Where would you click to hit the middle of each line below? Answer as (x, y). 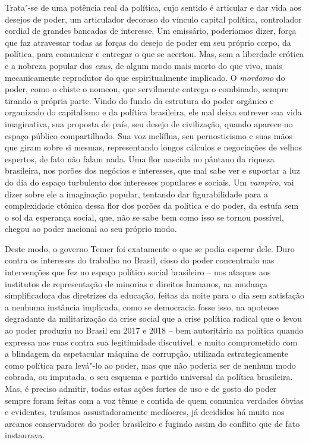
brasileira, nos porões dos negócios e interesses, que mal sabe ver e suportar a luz (152, 170)
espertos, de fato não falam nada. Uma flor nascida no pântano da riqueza (140, 158)
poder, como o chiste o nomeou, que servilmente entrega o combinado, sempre (147, 89)
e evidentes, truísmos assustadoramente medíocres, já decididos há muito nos (145, 412)
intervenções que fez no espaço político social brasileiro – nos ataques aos (138, 272)
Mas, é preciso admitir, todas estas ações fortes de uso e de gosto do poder (141, 388)
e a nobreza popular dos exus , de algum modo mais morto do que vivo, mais (144, 65)
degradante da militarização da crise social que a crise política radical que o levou (154, 318)
